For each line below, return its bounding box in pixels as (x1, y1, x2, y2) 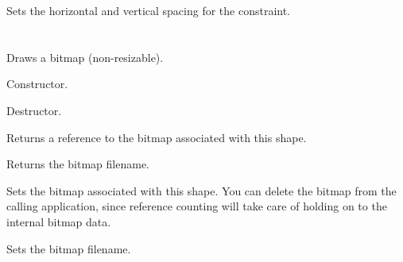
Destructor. (6, 102, 62, 118)
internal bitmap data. (6, 213, 111, 229)
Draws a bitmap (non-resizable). (6, 48, 164, 65)
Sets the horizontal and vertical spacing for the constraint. (6, 2, 291, 18)
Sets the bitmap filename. (6, 240, 131, 256)
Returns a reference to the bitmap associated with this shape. (6, 129, 307, 145)
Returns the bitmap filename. (6, 156, 149, 172)
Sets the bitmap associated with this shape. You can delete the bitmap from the (6, 182, 397, 198)
